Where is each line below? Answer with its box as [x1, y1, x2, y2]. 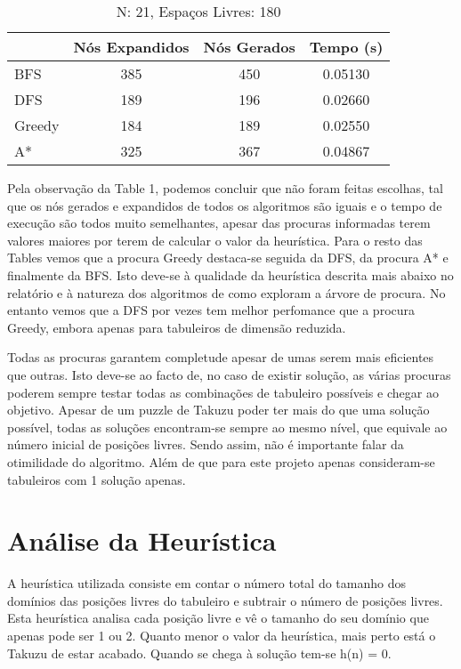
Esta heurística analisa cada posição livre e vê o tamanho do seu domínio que [7, 609, 429, 627]
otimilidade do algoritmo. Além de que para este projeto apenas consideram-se [7, 452, 435, 471]
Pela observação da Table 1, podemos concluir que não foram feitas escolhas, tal [7, 179, 443, 197]
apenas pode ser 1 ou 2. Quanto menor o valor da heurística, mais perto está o [7, 626, 436, 644]
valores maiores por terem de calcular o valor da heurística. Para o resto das [7, 230, 423, 249]
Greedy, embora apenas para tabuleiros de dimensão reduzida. [7, 318, 346, 336]
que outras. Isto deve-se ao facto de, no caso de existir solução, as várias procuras [7, 365, 451, 383]
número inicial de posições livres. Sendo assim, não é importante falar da [7, 435, 404, 454]
